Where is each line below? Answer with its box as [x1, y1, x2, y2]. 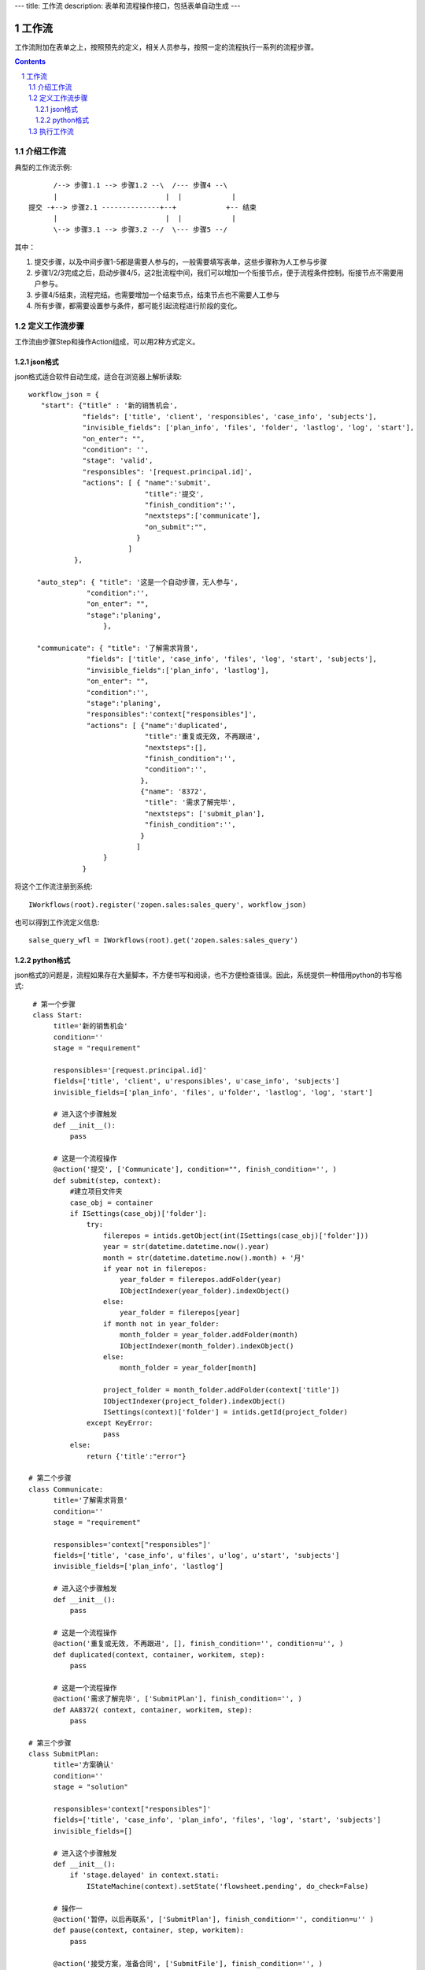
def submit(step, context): [53, 1176, 161, 1185]
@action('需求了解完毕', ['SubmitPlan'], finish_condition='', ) [53, 1694, 303, 1704]
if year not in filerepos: [102, 1264, 208, 1273]
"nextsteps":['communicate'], [144, 511, 261, 520]
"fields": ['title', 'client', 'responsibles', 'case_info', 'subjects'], [82, 412, 378, 421]
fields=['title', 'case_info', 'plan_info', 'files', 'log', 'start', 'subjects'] [53, 1816, 382, 1824]
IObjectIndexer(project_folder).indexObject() [102, 1396, 286, 1406]
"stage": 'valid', [82, 456, 153, 465]
